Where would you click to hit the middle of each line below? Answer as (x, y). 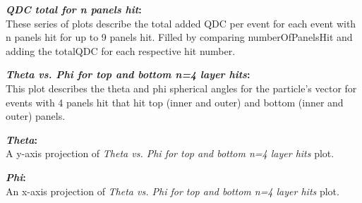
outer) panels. (36, 116)
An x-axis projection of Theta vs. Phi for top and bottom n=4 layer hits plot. (173, 191)
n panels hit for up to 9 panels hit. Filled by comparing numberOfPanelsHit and (179, 37)
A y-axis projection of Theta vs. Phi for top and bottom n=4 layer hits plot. (170, 153)
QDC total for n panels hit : (74, 9)
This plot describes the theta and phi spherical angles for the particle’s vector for (181, 88)
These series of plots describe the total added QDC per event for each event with (181, 23)
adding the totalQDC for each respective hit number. (121, 50)
